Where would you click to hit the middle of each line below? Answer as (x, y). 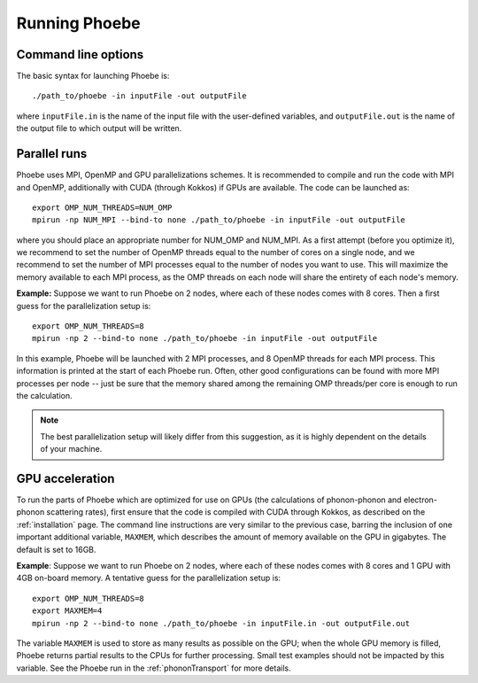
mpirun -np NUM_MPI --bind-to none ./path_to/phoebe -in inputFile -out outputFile (219, 220)
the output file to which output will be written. (99, 128)
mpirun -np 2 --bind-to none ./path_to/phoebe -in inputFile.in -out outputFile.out (221, 623)
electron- (420, 500)
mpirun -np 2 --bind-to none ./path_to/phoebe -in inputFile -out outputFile (205, 338)
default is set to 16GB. (56, 549)
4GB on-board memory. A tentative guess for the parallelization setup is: (149, 578)
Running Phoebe (78, 23)
